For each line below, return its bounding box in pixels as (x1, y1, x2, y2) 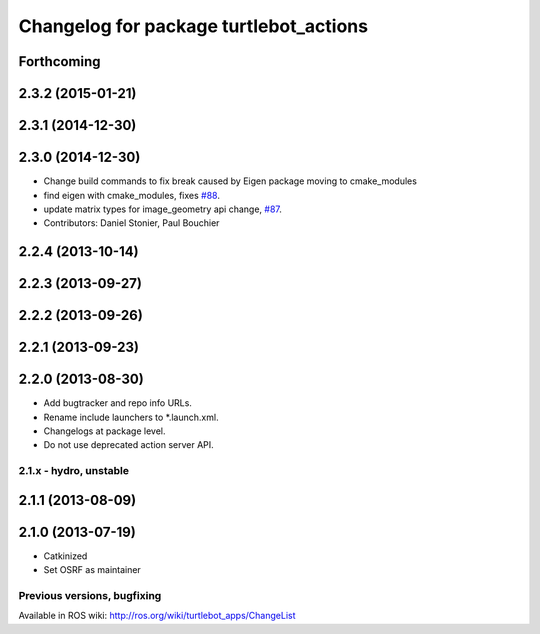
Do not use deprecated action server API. (43, 439, 214, 451)
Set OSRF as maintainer (43, 564, 142, 576)
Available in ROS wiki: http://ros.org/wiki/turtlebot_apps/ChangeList (18, 610, 296, 622)
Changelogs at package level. (43, 425, 166, 437)
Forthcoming (18, 53, 101, 70)
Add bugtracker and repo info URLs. (43, 397, 192, 409)
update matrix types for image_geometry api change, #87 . (43, 203, 282, 215)
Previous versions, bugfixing (18, 589, 162, 603)
